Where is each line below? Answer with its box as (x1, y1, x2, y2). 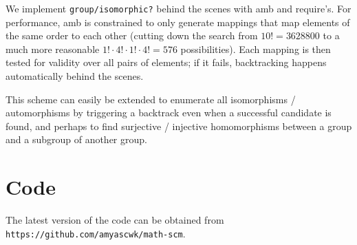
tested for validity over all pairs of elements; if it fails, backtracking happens (6, 55, 327, 70)
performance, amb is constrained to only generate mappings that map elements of (6, 14, 350, 29)
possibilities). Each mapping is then (180, 41, 331, 56)
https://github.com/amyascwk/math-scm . (6, 226, 186, 240)
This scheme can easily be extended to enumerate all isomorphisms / (6, 92, 296, 106)
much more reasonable (6, 41, 100, 56)
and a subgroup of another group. (6, 132, 147, 147)
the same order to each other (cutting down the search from (6, 28, 258, 43)
